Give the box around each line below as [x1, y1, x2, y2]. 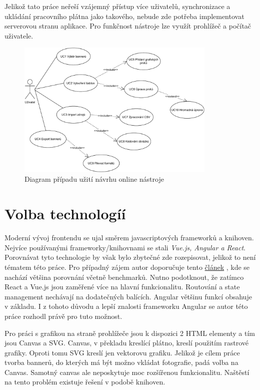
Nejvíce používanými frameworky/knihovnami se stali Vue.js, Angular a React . [4, 242, 245, 252]
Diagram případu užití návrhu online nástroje [24, 174, 164, 184]
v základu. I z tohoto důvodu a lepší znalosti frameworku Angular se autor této [4, 301, 248, 311]
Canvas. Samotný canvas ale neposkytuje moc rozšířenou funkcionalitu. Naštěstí [4, 366, 249, 377]
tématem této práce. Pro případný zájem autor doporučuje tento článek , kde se [4, 261, 250, 272]
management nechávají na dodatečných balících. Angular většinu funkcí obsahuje [4, 291, 252, 301]
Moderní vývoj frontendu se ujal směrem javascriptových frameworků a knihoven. [4, 232, 254, 243]
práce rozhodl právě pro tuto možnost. [4, 310, 122, 321]
